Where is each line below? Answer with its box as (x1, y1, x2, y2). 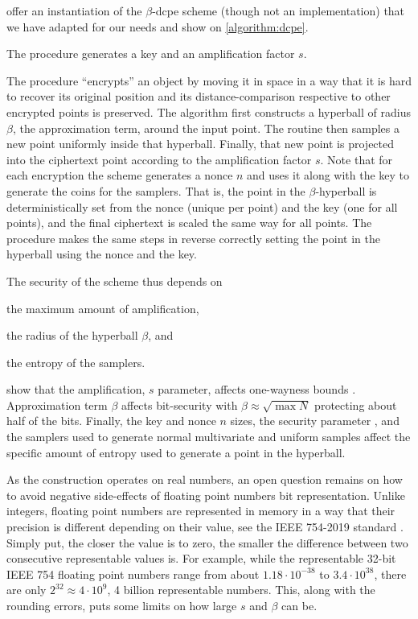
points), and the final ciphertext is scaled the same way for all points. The (6, 214, 372, 231)
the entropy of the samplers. (6, 353, 145, 370)
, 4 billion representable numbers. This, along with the (107, 581, 375, 598)
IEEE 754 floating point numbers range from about (6, 565, 260, 582)
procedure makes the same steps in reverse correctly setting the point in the (6, 229, 380, 246)
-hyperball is (315, 182, 377, 199)
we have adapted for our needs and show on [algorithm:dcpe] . (6, 18, 309, 35)
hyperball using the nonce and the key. (6, 246, 197, 262)
